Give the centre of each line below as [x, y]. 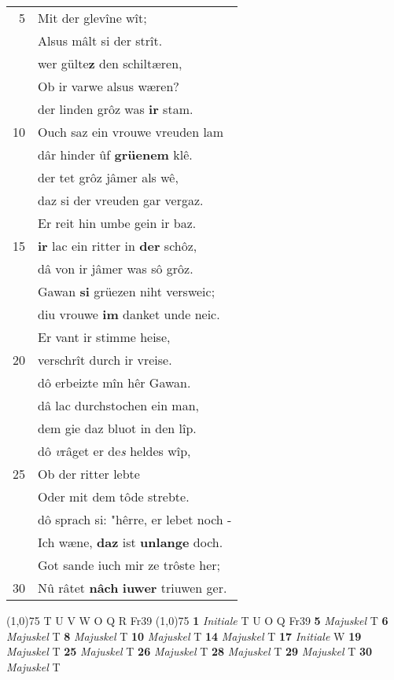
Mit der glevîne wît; [92, 18]
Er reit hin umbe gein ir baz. [117, 223]
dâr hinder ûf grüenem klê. [115, 154]
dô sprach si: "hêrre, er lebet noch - [135, 519]
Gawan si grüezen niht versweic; [127, 291]
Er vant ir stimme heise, [104, 337]
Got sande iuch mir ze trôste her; [129, 565]
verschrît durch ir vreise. [105, 360]
